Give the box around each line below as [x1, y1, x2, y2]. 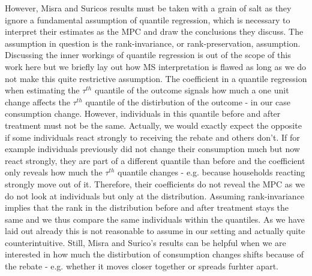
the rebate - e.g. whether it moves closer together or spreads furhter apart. [5, 260, 279, 272]
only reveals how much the [5, 166, 103, 178]
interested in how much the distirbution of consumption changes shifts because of [5, 248, 304, 260]
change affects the [5, 95, 70, 108]
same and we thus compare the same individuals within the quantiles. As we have [5, 213, 305, 225]
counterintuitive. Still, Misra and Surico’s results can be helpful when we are [5, 236, 286, 248]
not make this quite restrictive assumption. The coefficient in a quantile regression [5, 72, 307, 84]
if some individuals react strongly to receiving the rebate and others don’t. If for [5, 131, 300, 143]
